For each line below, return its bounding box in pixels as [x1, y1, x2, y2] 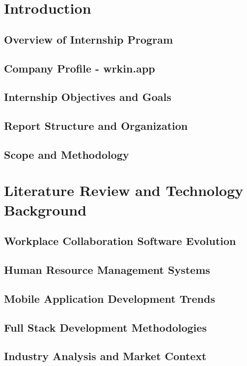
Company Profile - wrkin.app [4, 60, 155, 75]
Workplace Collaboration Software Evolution [4, 233, 236, 248]
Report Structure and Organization [4, 118, 188, 133]
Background [4, 199, 87, 220]
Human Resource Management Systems [4, 262, 210, 277]
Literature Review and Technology [4, 180, 244, 200]
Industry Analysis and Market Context [4, 348, 207, 364]
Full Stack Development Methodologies [4, 319, 207, 335]
